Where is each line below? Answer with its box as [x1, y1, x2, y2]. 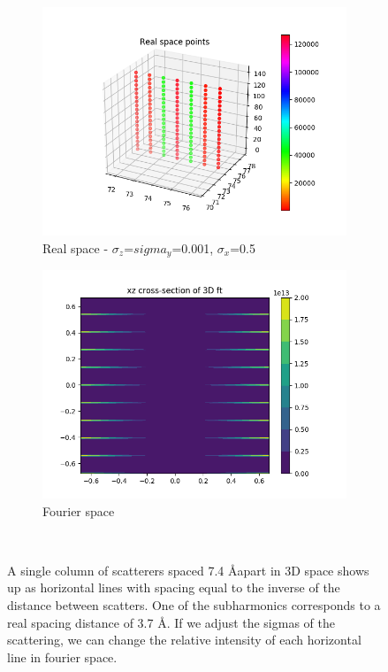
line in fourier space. [7, 647, 118, 666]
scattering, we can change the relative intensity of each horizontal [7, 630, 361, 649]
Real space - [42, 238, 109, 257]
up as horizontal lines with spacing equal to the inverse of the [7, 578, 340, 597]
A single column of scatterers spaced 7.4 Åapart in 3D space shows [7, 560, 369, 579]
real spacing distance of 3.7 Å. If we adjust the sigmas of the [7, 613, 335, 631]
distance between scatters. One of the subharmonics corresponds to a [7, 596, 381, 614]
